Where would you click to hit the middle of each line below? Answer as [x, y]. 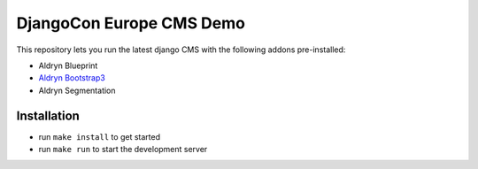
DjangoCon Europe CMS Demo [131, 23]
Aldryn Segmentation [77, 90]
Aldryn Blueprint [68, 65]
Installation [48, 115]
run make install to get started [100, 136]
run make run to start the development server [123, 150]
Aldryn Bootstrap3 [72, 78]
